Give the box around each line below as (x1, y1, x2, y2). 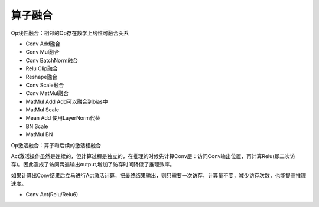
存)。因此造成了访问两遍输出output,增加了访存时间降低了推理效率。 (11, 161, 175, 168)
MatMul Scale (25, 106, 59, 113)
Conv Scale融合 (25, 81, 64, 88)
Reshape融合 (25, 73, 58, 80)
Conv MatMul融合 (25, 90, 69, 97)
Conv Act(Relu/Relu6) (25, 190, 79, 198)
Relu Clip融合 (25, 65, 58, 72)
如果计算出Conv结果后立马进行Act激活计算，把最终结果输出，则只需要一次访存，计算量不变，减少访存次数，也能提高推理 (11, 172, 307, 179)
